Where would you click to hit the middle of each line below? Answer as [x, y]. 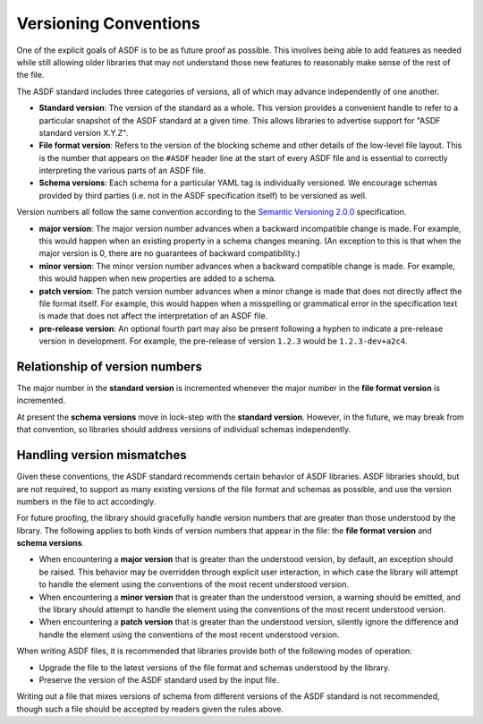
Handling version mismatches [102, 455]
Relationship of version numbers [110, 366]
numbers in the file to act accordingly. [86, 501]
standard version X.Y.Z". [84, 132]
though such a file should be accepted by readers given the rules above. [150, 709]
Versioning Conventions [108, 23]
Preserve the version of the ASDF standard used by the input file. [159, 679]
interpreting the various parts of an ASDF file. [123, 171]
